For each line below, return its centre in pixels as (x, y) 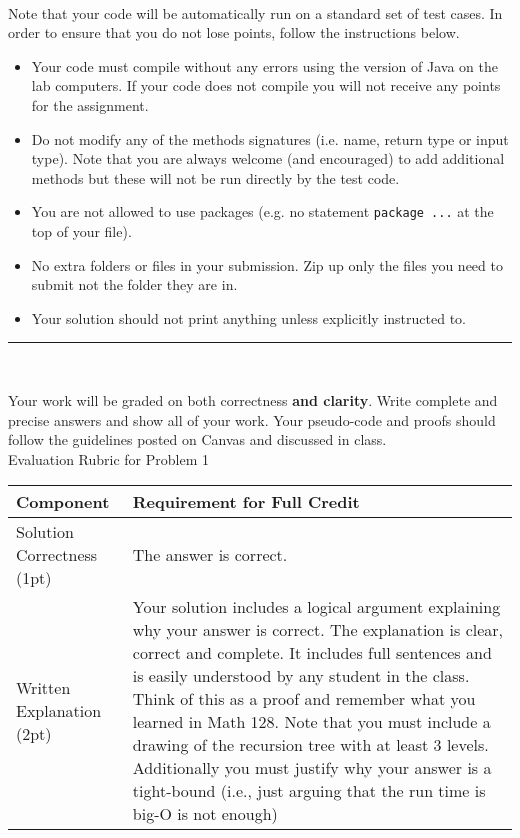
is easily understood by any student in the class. (301, 676)
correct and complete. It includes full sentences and (312, 653)
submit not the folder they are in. (134, 284)
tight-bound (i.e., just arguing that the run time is (309, 791)
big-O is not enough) (205, 814)
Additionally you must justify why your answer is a (312, 768)
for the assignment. (90, 104)
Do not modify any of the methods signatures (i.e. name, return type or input (270, 138)
